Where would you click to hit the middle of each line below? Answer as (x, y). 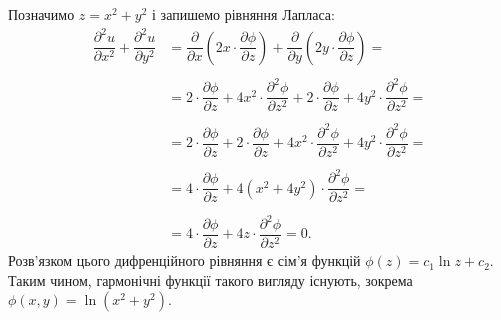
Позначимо (41, 14)
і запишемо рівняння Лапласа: (243, 14)
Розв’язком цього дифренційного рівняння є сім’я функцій (184, 260)
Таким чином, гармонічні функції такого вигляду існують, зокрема (210, 279)
